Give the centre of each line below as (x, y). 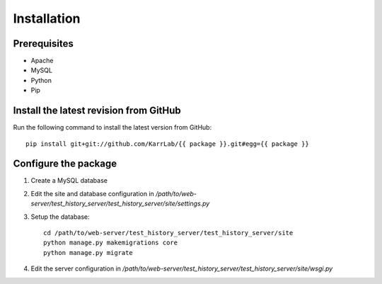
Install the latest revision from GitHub (97, 111)
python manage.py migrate (88, 252)
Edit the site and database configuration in (93, 193)
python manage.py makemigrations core (111, 243)
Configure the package (65, 164)
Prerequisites (43, 44)
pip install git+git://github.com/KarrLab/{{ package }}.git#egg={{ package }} (167, 144)
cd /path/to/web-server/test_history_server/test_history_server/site (168, 233)
